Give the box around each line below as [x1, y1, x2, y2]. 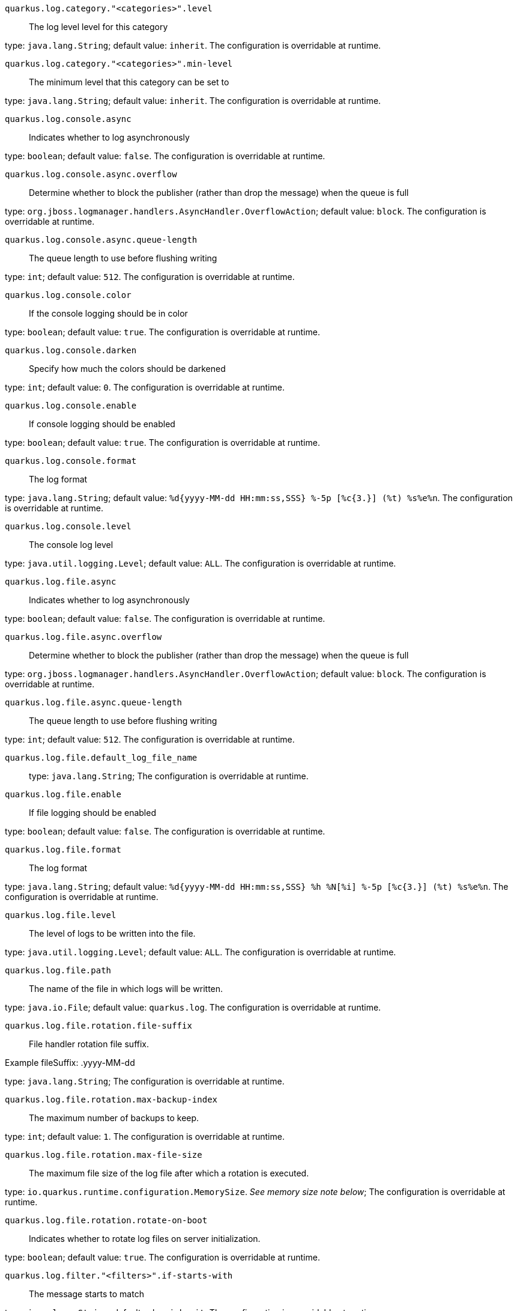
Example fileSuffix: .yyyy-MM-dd [5, 1057, 135, 1068]
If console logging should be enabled [29, 419, 175, 429]
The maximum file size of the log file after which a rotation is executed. [29, 1168, 309, 1178]
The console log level [29, 540, 113, 550]
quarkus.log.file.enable [5, 789, 121, 799]
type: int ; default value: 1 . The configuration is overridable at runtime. [5, 1131, 285, 1142]
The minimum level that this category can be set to [29, 77, 229, 87]
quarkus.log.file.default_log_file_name [5, 753, 198, 762]
